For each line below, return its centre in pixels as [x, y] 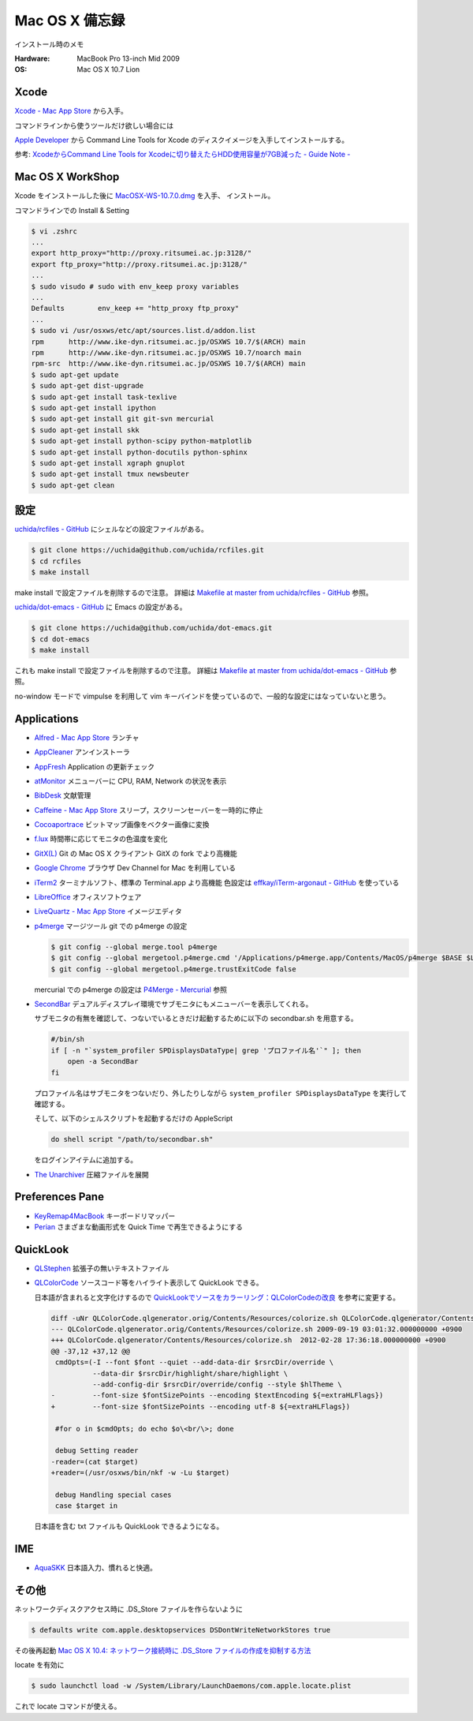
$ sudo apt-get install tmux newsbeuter [110, 474]
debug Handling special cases [114, 1495]
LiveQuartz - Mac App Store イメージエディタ [108, 911]
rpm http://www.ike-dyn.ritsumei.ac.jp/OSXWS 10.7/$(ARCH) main [168, 342]
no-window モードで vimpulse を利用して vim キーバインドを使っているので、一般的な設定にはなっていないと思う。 [202, 696]
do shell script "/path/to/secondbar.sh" [132, 1139]
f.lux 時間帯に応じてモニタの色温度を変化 [101, 839]
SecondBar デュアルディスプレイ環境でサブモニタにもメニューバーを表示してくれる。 [173, 1004]
